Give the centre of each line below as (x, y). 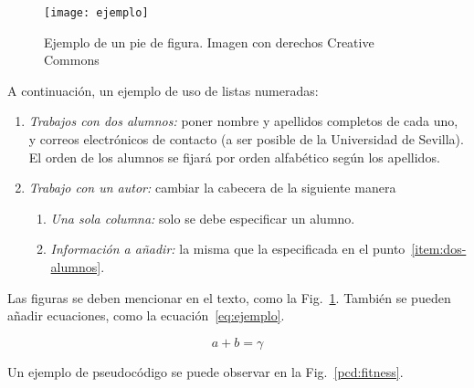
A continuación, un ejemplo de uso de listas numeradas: (163, 90)
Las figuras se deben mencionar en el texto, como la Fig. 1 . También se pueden (229, 297)
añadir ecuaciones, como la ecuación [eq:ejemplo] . (146, 315)
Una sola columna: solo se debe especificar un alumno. (203, 218)
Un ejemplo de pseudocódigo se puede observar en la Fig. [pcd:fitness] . (205, 371)
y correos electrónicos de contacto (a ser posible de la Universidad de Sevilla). (246, 139)
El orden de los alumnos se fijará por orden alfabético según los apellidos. (234, 157)
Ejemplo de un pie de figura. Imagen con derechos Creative (209, 42)
